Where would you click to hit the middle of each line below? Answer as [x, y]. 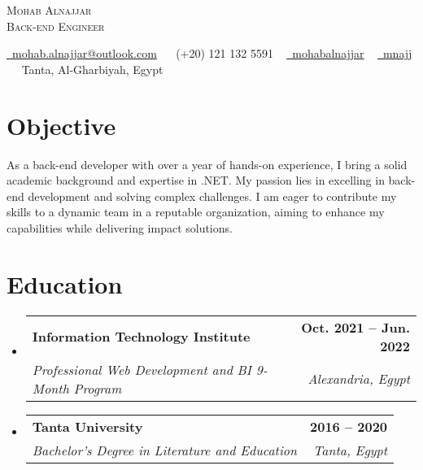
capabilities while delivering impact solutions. [120, 227]
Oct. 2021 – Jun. [355, 327]
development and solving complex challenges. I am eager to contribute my [212, 196]
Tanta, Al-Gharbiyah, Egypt [92, 69]
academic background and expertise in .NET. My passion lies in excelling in [196, 180]
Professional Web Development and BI [142, 369]
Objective [61, 125]
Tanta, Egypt [351, 450]
